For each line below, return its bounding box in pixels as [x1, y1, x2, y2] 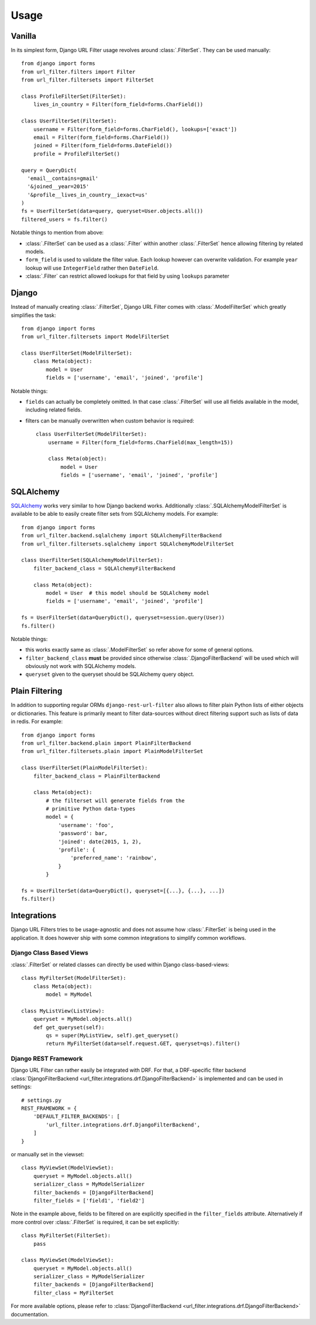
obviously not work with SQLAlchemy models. [25, 663, 136, 670]
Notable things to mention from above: [11, 229, 104, 236]
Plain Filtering [11, 686, 63, 696]
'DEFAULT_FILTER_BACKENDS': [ [33, 1113, 120, 1120]
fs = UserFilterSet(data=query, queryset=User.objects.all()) [21, 208, 204, 214]
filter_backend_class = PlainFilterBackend [33, 772, 160, 779]
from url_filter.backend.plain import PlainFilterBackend [21, 740, 191, 747]
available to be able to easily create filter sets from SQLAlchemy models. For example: [11, 510, 219, 517]
